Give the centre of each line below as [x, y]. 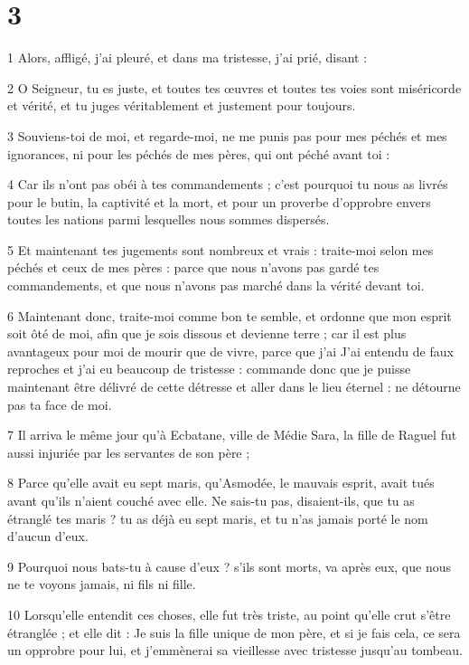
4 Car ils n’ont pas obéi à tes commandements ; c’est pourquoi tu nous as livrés [228, 184]
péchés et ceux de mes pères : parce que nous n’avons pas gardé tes [193, 267]
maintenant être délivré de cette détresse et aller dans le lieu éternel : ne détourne [234, 387]
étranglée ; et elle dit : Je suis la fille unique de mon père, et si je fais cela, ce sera [234, 632]
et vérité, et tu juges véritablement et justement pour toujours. [182, 105]
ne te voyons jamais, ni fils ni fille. [102, 584]
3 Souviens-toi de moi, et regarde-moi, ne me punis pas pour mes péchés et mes [227, 135]
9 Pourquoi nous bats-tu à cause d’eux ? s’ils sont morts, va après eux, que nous [229, 566]
